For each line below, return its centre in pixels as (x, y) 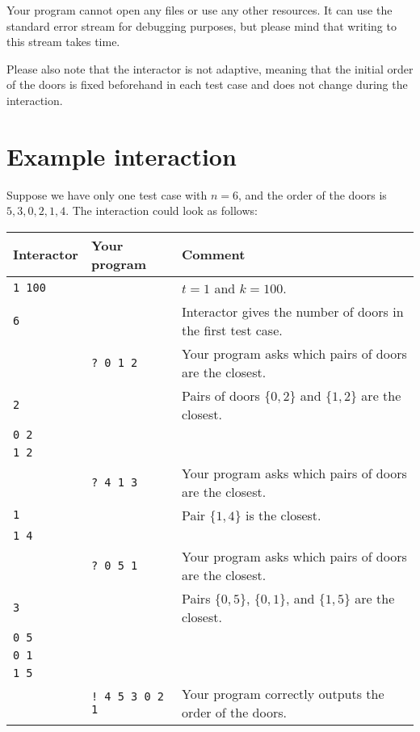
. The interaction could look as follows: (162, 210)
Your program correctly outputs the (283, 693)
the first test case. (232, 330)
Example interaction (122, 156)
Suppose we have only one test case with (107, 194)
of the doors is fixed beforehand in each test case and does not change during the (207, 84)
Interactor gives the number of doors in (292, 311)
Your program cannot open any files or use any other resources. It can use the (199, 10)
